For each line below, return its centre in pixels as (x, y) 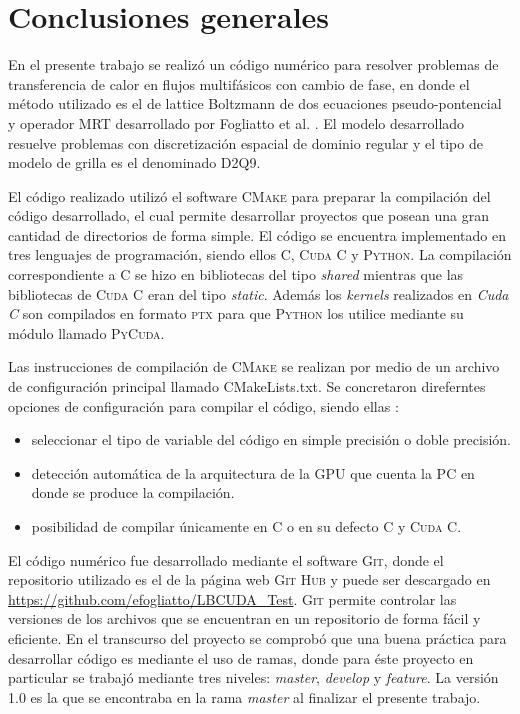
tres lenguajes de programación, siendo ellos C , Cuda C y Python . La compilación (260, 254)
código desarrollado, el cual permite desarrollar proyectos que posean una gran (248, 215)
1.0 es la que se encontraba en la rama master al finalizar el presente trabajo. (244, 696)
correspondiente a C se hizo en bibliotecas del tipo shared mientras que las (236, 274)
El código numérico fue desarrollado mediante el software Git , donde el (226, 559)
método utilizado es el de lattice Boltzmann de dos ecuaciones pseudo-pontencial (255, 103)
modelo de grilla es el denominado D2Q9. (134, 162)
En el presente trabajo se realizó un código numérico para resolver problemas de (253, 64)
